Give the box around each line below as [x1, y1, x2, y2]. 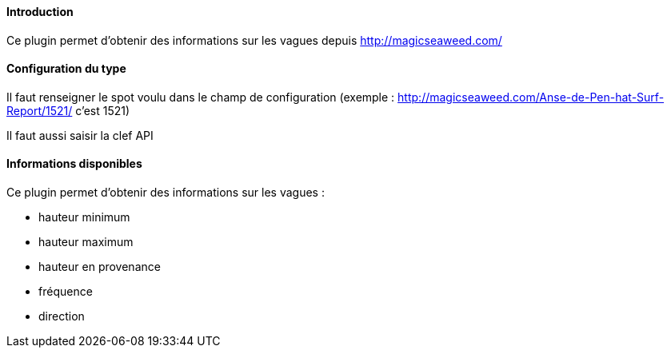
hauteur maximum [38, 235, 134, 249]
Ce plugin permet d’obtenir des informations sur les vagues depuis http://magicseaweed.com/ [6, 33, 502, 47]
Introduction [6, 5, 74, 18]
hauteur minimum [38, 210, 130, 225]
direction [38, 309, 85, 324]
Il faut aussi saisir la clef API [6, 128, 154, 142]
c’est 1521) [75, 103, 130, 117]
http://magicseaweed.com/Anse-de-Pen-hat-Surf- [397, 89, 665, 104]
